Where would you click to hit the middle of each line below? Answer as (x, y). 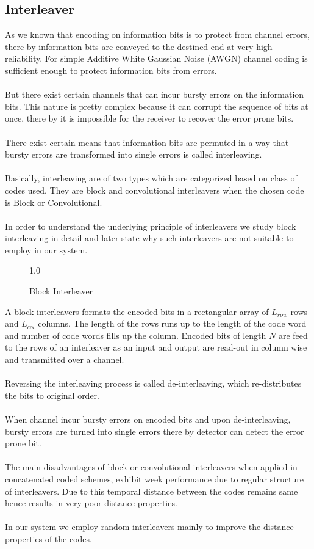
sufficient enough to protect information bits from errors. (111, 70)
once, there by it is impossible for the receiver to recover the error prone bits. (149, 118)
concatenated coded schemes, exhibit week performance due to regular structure (155, 478)
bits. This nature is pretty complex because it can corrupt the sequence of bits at (157, 106)
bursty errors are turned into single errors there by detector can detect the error (155, 431)
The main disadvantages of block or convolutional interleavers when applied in (151, 467)
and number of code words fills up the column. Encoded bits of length (136, 335)
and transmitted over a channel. (65, 359)
